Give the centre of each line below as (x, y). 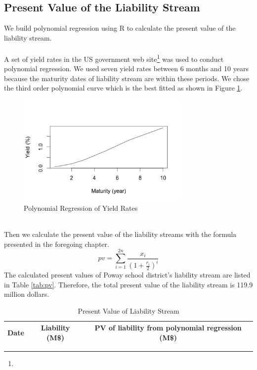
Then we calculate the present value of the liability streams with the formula (120, 234)
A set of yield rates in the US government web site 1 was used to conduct (114, 58)
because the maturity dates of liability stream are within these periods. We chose (127, 78)
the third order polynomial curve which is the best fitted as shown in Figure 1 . (123, 88)
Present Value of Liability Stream (128, 310)
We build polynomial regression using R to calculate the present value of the (120, 28)
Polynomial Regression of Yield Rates (81, 208)
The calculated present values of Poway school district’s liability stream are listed (127, 275)
